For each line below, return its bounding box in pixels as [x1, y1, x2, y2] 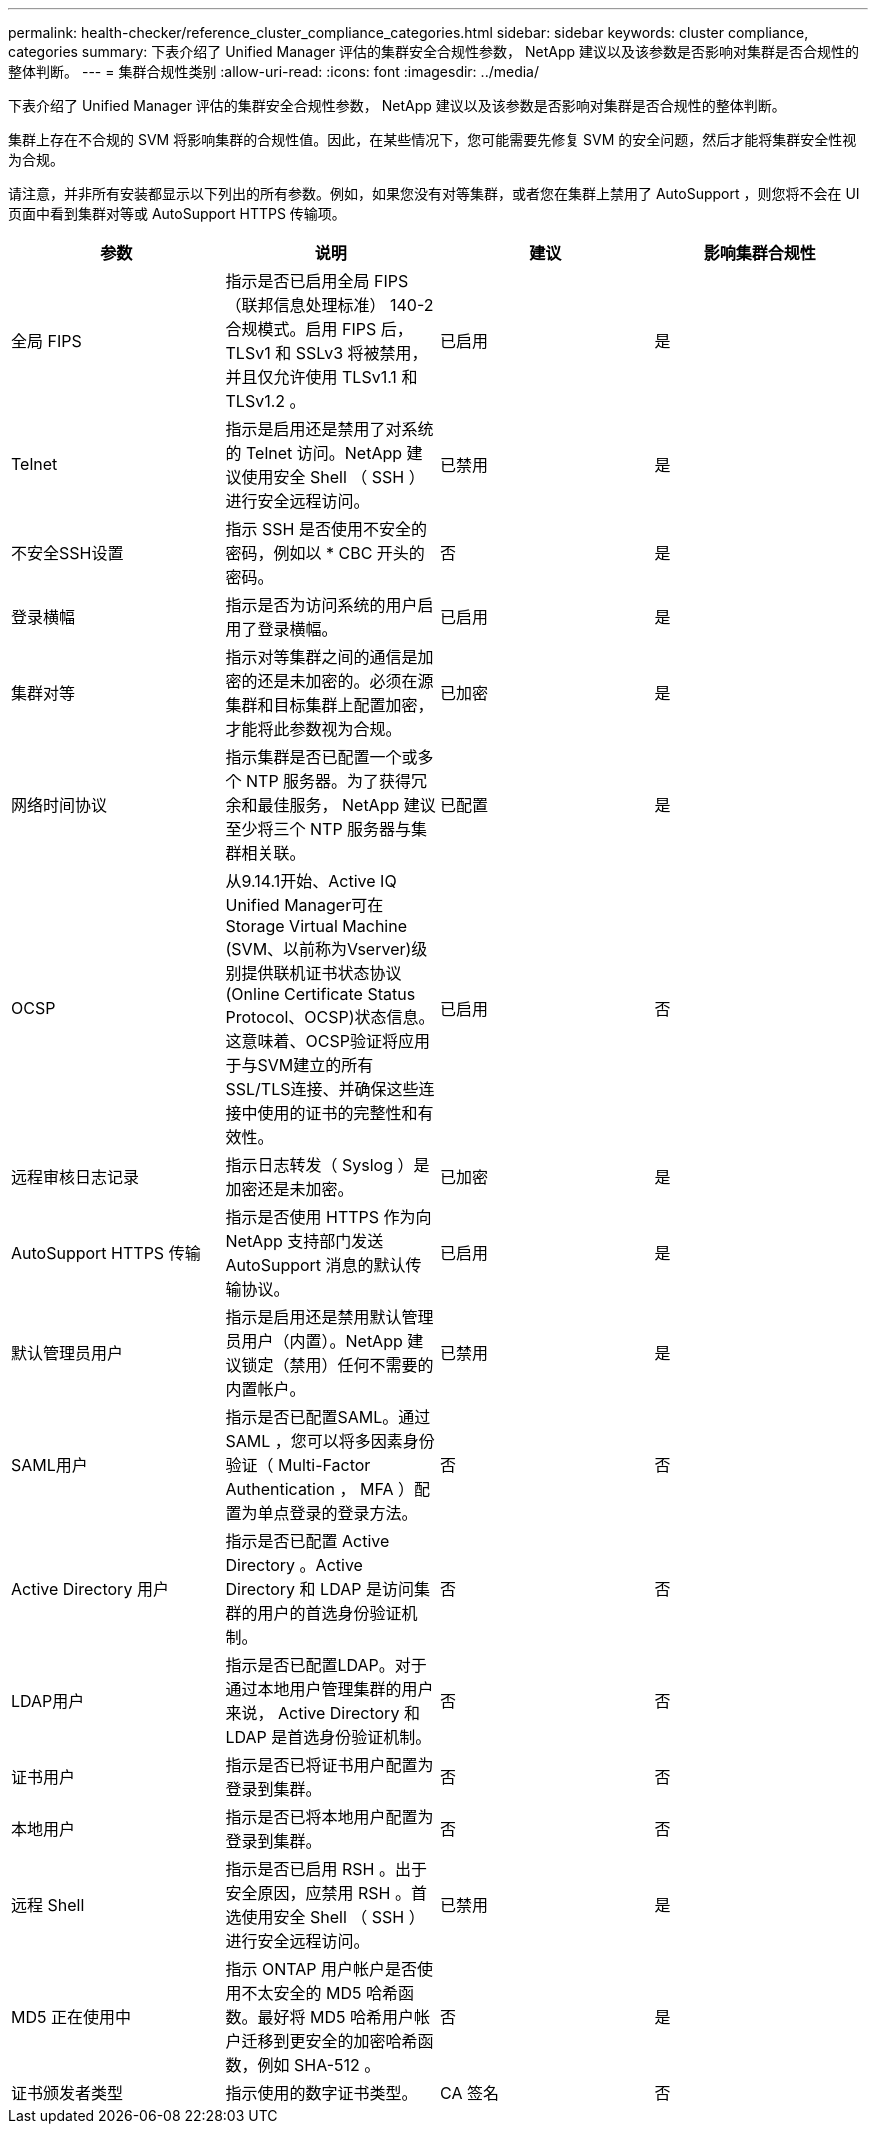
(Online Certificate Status [225, 984, 416, 1004]
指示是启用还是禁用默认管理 [225, 1307, 434, 1327]
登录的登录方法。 [289, 1503, 418, 1523]
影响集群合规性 [703, 243, 816, 263]
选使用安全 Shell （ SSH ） [225, 1907, 425, 1927]
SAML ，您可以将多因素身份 [225, 1431, 435, 1451]
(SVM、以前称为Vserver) [225, 939, 412, 959]
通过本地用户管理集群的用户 [225, 1679, 434, 1699]
